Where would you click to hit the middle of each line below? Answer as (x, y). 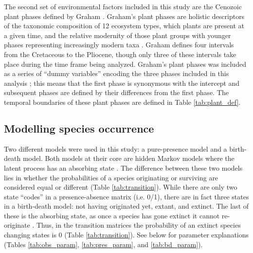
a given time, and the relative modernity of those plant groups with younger (117, 35)
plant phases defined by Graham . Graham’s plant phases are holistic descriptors (124, 16)
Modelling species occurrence (79, 128)
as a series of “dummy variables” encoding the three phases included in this (117, 73)
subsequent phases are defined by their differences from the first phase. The (116, 92)
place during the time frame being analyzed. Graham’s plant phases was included (125, 64)
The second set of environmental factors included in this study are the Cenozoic (123, 6)
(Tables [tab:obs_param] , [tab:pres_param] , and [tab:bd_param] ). (103, 244)
